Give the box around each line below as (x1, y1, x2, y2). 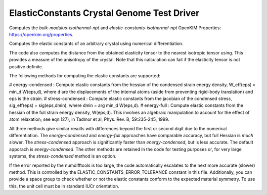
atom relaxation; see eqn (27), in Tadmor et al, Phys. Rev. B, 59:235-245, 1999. (9, 116, 170, 122)
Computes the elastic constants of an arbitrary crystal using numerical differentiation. (9, 41, 183, 47)
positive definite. (9, 63, 44, 69)
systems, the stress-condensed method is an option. (9, 153, 117, 159)
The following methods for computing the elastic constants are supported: (9, 72, 161, 79)
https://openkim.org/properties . (9, 31, 74, 37)
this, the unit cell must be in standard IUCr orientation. (9, 183, 120, 189)
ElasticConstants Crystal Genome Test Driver (9, 7, 200, 18)
